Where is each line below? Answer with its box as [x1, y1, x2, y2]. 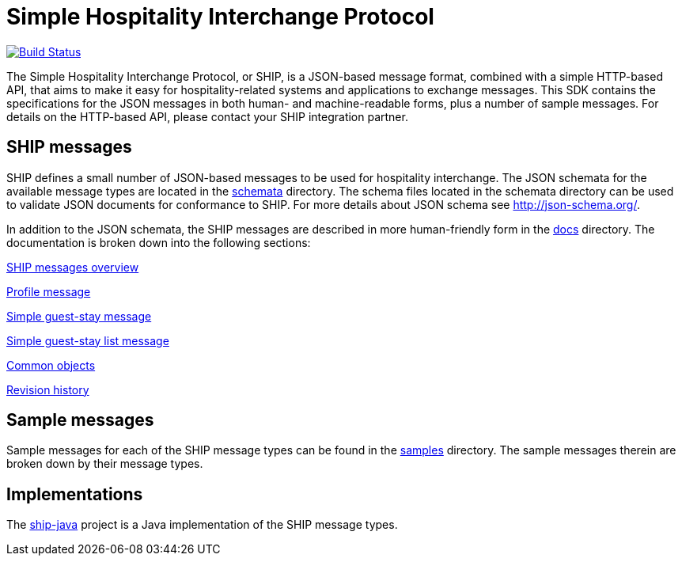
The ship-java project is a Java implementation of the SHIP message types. [6, 518, 398, 532]
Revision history [6, 382, 89, 397]
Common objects [6, 358, 96, 372]
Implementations [6, 484, 143, 504]
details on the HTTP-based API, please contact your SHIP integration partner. [6, 109, 408, 123]
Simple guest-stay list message [6, 333, 169, 347]
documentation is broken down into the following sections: [6, 235, 311, 249]
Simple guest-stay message [6, 309, 152, 323]
